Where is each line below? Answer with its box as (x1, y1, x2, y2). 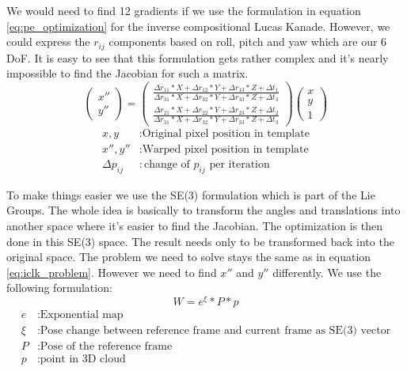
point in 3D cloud (40, 354, 126, 365)
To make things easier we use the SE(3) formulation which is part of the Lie (6, 186, 375, 203)
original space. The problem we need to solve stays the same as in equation (6, 248, 371, 265)
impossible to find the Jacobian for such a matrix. (6, 65, 249, 81)
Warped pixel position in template (142, 143, 309, 155)
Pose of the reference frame (40, 341, 173, 353)
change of (143, 158, 190, 170)
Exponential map (40, 309, 124, 320)
